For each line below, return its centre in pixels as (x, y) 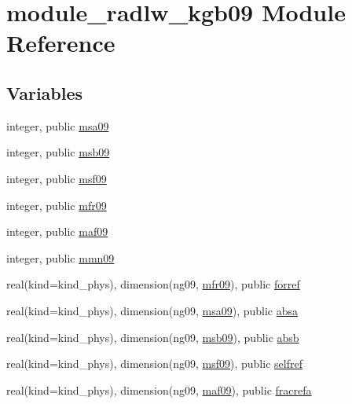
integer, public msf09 (57, 178)
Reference (61, 43)
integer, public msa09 (58, 125)
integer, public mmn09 (60, 257)
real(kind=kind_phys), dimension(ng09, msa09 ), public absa (152, 310)
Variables (45, 92)
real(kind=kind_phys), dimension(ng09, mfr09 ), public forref (153, 284)
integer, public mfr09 (57, 205)
